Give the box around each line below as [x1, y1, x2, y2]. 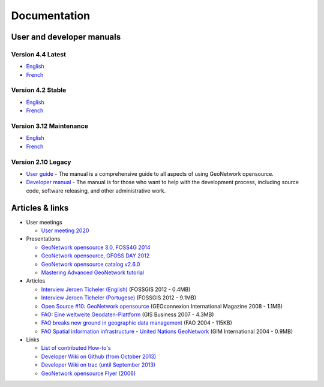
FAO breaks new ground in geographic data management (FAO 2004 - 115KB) [41, 319, 232, 326]
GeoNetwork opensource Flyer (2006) [41, 370, 136, 377]
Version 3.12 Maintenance [11, 122, 88, 130]
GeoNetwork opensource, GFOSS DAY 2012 [41, 252, 150, 259]
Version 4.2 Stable [11, 86, 67, 94]
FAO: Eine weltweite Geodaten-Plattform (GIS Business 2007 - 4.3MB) [41, 311, 214, 318]
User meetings [26, 218, 62, 226]
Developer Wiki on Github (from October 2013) [41, 353, 156, 360]
